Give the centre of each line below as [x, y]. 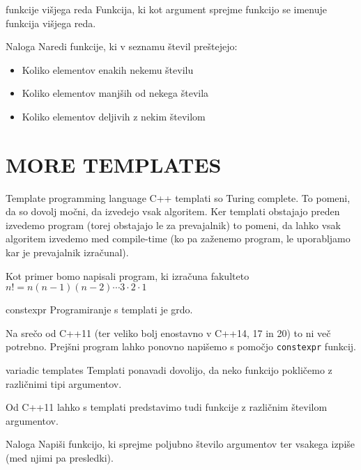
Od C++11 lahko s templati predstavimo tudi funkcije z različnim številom [167, 407]
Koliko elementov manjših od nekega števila [115, 93]
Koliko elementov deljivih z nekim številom [114, 116]
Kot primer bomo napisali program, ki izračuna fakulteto [128, 275]
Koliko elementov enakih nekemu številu [108, 69]
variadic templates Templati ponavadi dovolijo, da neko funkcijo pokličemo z [169, 370]
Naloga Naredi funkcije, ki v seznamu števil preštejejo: [122, 46]
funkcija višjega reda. [51, 23]
